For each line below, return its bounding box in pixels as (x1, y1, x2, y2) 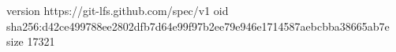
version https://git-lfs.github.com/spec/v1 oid (6, 2, 229, 18)
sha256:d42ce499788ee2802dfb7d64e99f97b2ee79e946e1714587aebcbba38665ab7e (6, 17, 390, 34)
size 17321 (6, 33, 55, 50)
